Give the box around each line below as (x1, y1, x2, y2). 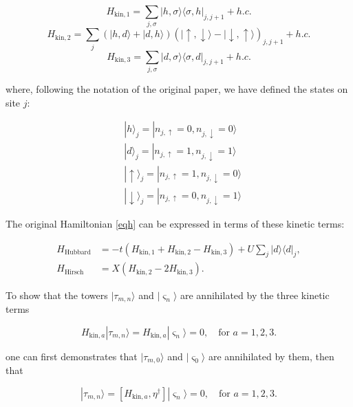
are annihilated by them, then (208, 349, 334, 363)
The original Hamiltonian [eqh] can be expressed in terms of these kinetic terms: (6, 217, 345, 231)
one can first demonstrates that (6, 349, 138, 363)
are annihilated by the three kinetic (180, 287, 330, 302)
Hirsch (64, 268, 84, 276)
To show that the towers (6, 287, 108, 302)
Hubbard (64, 249, 91, 256)
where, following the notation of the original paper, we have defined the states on (6, 81, 348, 96)
